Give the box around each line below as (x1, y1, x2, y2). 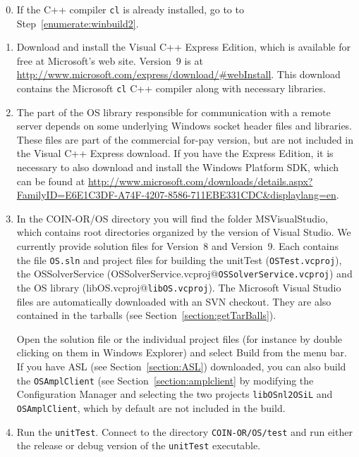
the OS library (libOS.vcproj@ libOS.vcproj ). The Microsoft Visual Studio (16, 280, 341, 294)
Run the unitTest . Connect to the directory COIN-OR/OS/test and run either (16, 424, 353, 439)
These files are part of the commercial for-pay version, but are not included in (16, 132, 354, 146)
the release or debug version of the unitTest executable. (16, 438, 261, 453)
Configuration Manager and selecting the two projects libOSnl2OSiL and (16, 387, 333, 401)
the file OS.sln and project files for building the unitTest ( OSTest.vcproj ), (16, 252, 342, 267)
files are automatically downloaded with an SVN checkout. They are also (16, 294, 331, 308)
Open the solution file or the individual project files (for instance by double (16, 331, 343, 346)
